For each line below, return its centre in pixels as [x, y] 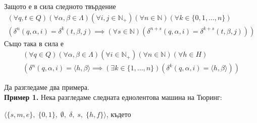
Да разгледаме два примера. [47, 87]
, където [119, 114]
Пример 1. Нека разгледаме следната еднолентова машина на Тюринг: [113, 97]
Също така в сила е [34, 43]
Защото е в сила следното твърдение [60, 6]
